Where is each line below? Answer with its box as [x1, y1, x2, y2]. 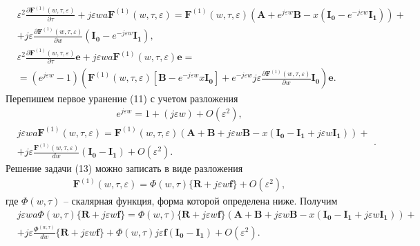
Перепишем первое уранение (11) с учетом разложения [6, 91, 238, 105]
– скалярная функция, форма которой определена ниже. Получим [63, 193, 338, 208]
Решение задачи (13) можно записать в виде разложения [6, 161, 243, 176]
